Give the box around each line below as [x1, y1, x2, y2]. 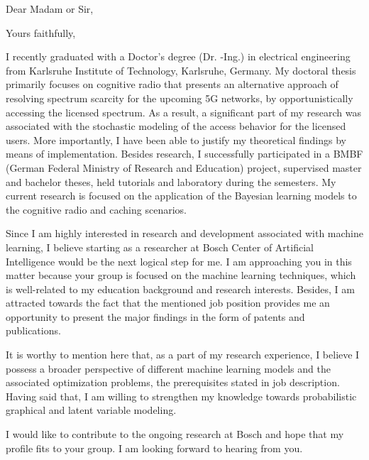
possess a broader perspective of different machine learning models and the [6, 361, 331, 376]
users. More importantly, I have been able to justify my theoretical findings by [6, 132, 346, 147]
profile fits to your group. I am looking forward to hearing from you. [6, 440, 303, 455]
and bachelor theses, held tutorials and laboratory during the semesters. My [6, 174, 336, 189]
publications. [6, 323, 61, 338]
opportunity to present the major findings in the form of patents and [6, 309, 305, 324]
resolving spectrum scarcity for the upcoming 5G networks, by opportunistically [6, 90, 353, 105]
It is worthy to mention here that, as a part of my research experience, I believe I [6, 347, 360, 362]
